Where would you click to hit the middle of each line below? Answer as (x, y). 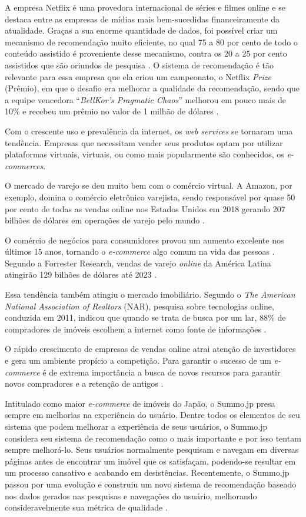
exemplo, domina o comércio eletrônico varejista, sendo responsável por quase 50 (150, 197)
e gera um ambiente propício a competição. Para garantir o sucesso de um (138, 360)
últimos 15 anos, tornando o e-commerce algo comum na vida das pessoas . (140, 251)
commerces (24, 165)
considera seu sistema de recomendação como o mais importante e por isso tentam (153, 438)
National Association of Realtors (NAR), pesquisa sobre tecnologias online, (139, 306)
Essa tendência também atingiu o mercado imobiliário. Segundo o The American (150, 294)
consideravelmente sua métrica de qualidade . (86, 507)
